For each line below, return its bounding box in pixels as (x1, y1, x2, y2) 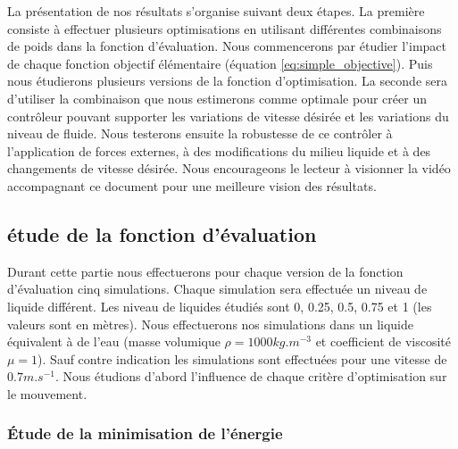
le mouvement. (7, 384, 87, 403)
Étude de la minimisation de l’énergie (7, 422, 283, 445)
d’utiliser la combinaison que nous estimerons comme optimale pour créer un (7, 88, 427, 107)
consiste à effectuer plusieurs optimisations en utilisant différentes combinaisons (7, 19, 442, 37)
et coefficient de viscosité (315, 332, 452, 351)
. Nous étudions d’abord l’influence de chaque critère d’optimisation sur (55, 367, 447, 386)
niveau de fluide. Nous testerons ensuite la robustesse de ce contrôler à (7, 124, 393, 143)
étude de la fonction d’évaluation (7, 220, 317, 247)
